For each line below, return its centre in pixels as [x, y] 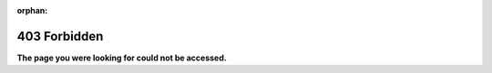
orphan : [32, 10]
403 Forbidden [60, 36]
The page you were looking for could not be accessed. [122, 58]
